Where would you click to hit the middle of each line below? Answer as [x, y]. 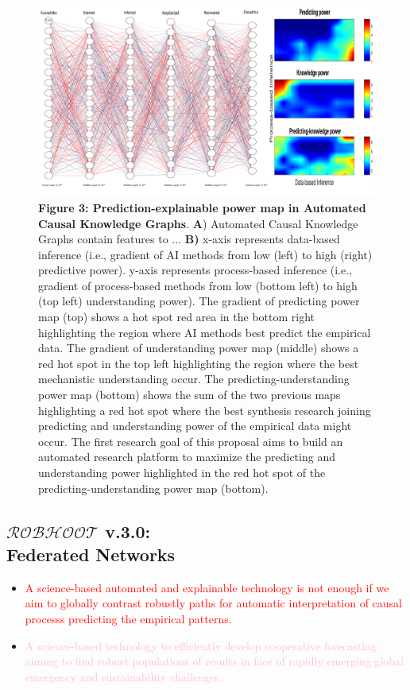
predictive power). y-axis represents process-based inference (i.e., [195, 270]
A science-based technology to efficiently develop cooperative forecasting [201, 645]
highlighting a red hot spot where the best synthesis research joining [205, 410]
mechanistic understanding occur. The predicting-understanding [194, 379]
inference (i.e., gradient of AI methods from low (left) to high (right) [205, 254]
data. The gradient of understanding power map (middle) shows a [199, 348]
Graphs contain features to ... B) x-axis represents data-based [189, 239]
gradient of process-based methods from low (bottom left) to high [198, 285]
